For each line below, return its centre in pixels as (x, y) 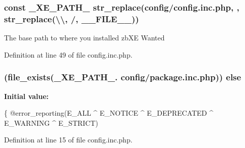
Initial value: (26, 96)
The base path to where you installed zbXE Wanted (84, 38)
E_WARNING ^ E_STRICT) (51, 122)
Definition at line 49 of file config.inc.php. (68, 54)
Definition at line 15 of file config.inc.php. (68, 140)
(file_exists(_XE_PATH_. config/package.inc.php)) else (123, 77)
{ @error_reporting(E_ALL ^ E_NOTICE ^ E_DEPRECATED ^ (109, 113)
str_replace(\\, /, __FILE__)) (72, 18)
